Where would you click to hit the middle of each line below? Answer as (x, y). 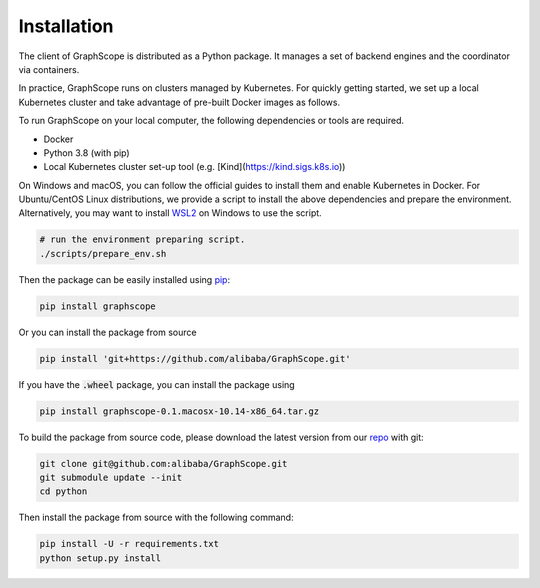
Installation (66, 26)
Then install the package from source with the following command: (156, 517)
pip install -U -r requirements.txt (129, 544)
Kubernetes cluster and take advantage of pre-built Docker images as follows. (179, 102)
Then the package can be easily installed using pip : (124, 279)
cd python (63, 491)
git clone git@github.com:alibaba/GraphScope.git (163, 463)
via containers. (49, 69)
